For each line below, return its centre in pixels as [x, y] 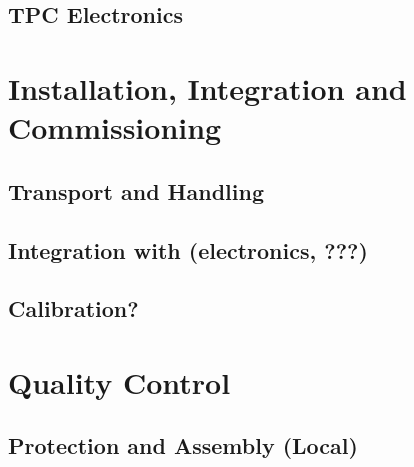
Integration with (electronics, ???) [188, 249]
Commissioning [115, 127]
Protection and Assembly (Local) [183, 445]
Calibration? [73, 308]
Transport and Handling [136, 190]
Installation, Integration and [207, 87]
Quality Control [119, 381]
